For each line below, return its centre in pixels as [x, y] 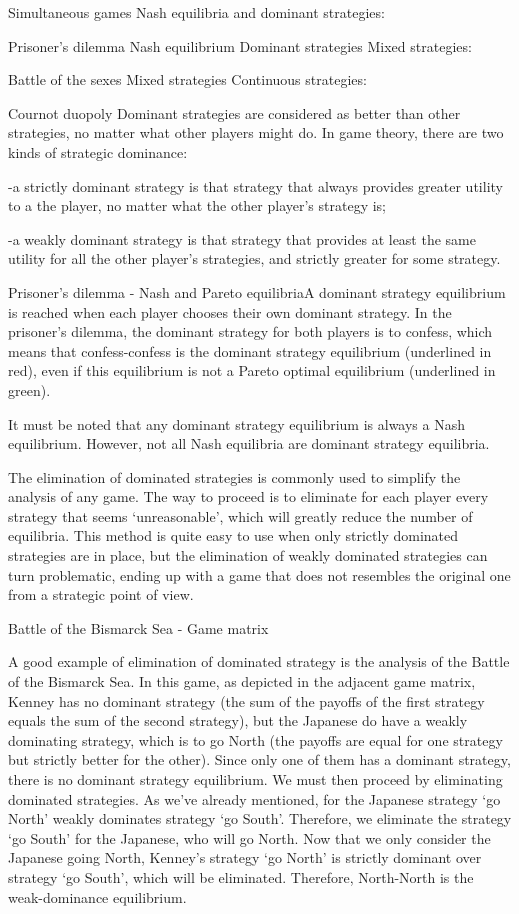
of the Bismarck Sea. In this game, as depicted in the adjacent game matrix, [242, 681]
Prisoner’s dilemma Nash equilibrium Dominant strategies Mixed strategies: [240, 45]
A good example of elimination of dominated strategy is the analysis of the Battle [259, 661]
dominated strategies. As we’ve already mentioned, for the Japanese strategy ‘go [254, 798]
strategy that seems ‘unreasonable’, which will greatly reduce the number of [240, 515]
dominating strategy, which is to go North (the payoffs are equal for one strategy [255, 739]
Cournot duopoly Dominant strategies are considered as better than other [234, 112]
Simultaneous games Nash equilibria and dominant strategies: [196, 12]
